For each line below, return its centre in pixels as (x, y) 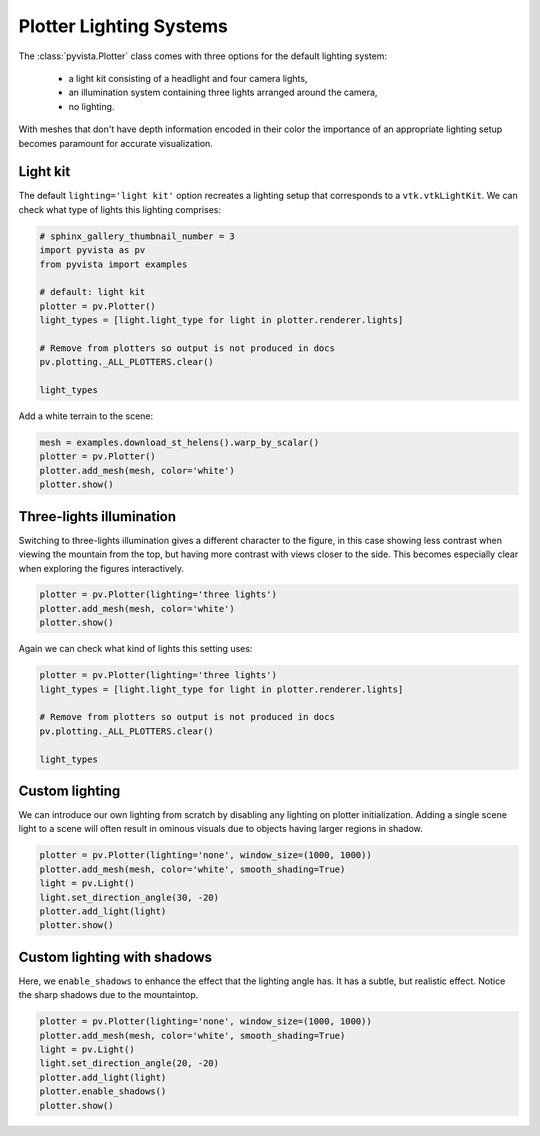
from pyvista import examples (113, 264)
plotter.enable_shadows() (103, 1091)
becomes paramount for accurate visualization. (116, 143)
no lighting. (91, 106)
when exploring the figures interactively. (101, 568)
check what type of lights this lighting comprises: (120, 209)
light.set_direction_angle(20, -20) (129, 1063)
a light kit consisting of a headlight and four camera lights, (188, 78)
